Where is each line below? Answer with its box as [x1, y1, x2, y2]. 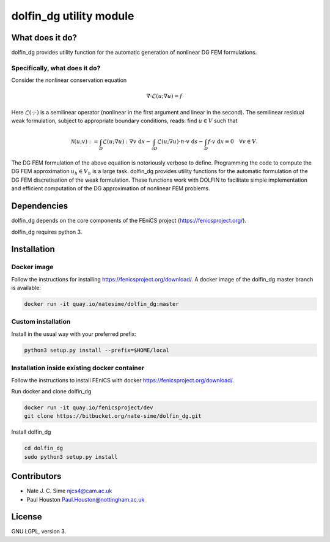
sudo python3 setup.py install [24, 453, 119, 460]
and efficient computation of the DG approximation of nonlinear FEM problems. [11, 185, 210, 192]
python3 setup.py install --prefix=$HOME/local [24, 346, 169, 354]
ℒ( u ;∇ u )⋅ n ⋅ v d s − [157, 138, 204, 145]
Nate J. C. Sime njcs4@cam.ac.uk [26, 487, 112, 495]
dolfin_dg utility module [11, 9, 134, 23]
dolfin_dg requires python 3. [11, 228, 82, 236]
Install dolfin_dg [11, 428, 51, 436]
